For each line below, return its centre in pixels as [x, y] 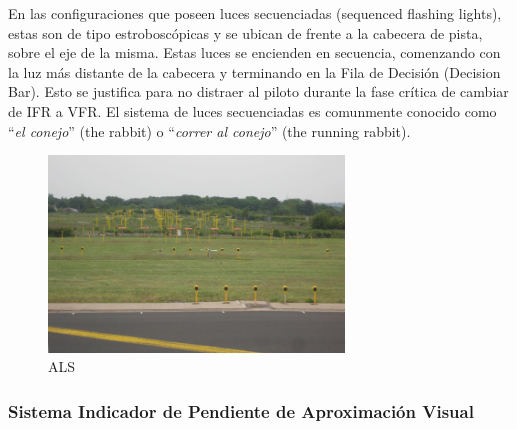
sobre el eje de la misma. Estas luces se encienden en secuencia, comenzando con [254, 52]
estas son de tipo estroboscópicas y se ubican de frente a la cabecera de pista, [245, 32]
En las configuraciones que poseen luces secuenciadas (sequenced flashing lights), [255, 13]
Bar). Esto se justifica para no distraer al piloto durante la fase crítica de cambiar [258, 91]
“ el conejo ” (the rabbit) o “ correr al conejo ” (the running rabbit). [209, 130]
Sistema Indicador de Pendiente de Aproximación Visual [241, 410]
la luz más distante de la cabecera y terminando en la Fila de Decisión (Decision [254, 71]
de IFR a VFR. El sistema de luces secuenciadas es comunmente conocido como [252, 110]
